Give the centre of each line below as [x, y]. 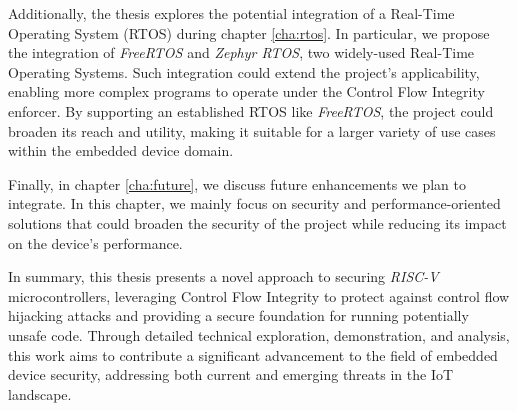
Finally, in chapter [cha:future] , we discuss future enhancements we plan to [237, 183]
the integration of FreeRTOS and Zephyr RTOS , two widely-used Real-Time [241, 52]
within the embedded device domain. [121, 150]
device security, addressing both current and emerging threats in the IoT [231, 374]
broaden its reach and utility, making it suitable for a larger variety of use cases [252, 130]
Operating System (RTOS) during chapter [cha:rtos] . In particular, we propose [249, 32]
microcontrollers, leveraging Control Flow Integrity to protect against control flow [259, 295]
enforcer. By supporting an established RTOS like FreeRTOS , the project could [251, 110]
